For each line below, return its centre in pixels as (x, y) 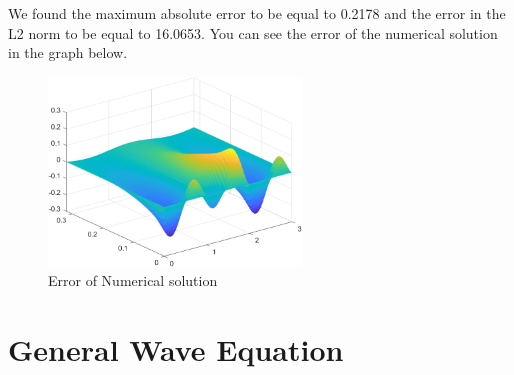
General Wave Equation (176, 349)
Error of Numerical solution (133, 280)
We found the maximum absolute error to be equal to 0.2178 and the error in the (257, 13)
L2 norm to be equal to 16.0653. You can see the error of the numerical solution (253, 32)
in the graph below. (68, 52)
